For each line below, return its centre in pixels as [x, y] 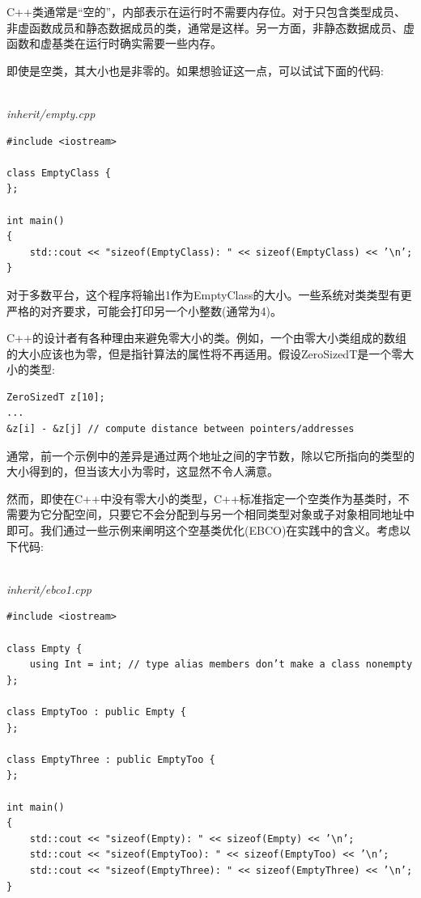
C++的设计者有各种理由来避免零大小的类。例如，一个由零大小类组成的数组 [206, 338]
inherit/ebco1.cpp [49, 589]
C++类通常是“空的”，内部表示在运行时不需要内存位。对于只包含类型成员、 [206, 11]
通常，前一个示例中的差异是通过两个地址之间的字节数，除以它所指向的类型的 [210, 455]
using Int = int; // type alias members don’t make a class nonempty [221, 665]
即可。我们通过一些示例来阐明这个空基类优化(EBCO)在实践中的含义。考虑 [203, 530]
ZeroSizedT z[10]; [56, 397]
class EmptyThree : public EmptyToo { [111, 759]
